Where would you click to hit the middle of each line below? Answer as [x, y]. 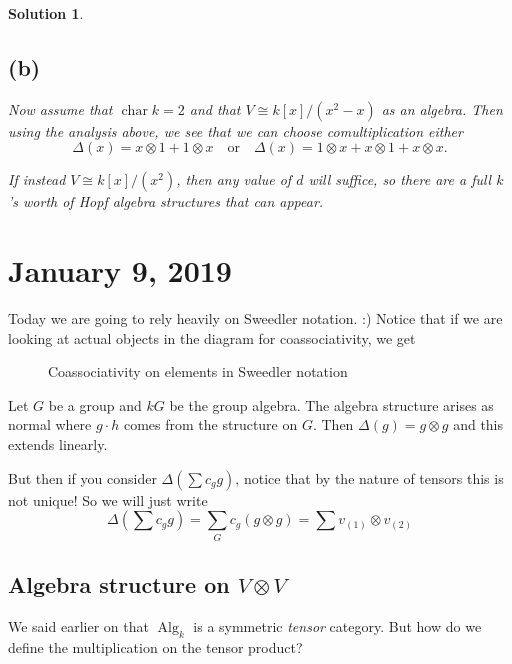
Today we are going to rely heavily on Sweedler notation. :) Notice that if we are [255, 318]
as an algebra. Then [442, 108]
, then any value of [234, 179]
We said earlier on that [78, 625]
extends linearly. [58, 444]
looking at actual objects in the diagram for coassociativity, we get [212, 337]
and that [215, 108]
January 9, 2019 [120, 270]
